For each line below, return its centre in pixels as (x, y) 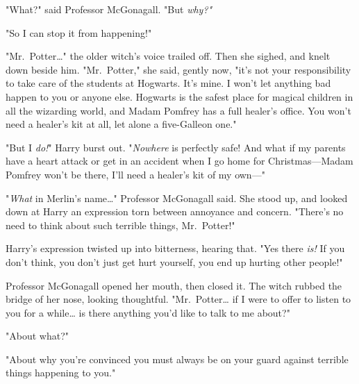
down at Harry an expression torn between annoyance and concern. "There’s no (175, 211)
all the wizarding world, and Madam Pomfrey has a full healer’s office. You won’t (178, 110)
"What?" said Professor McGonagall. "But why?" (109, 9)
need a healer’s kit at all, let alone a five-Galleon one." (121, 124)
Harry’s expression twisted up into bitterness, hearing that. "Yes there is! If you (175, 248)
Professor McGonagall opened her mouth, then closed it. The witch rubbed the (174, 285)
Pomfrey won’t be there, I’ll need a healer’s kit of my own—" (135, 174)
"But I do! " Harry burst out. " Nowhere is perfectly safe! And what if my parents (176, 147)
